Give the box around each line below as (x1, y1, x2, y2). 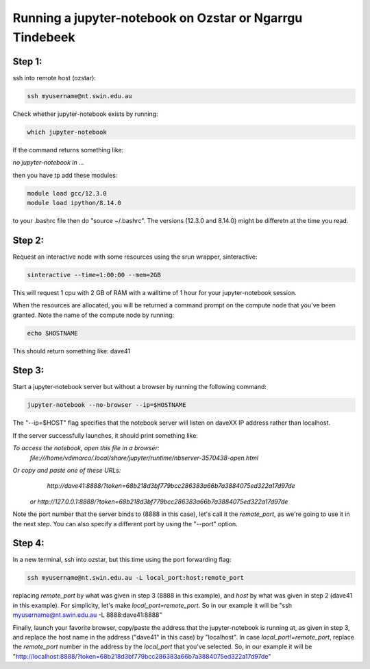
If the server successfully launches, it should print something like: (12, 431, 199, 439)
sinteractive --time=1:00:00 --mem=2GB (27, 271, 161, 279)
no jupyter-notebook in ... (12, 159, 85, 167)
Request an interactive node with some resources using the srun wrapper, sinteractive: (12, 253, 258, 261)
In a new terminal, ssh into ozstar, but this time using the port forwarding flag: (12, 556, 232, 564)
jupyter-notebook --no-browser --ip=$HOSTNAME (27, 401, 186, 409)
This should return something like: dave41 (12, 347, 131, 355)
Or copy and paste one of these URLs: (12, 467, 121, 474)
